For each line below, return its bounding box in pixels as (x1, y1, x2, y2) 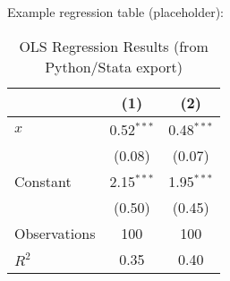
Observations (14, 222, 96, 243)
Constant (14, 170, 72, 192)
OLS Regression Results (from (19, 35, 209, 56)
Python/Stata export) (45, 55, 183, 77)
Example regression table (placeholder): (7, 3, 224, 21)
